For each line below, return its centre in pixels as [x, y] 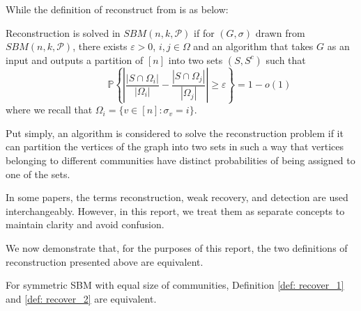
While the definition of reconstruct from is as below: [117, 9]
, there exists [100, 46]
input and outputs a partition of [75, 59]
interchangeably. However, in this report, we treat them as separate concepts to [175, 210]
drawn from [280, 32]
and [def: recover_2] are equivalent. [81, 298]
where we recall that [49, 110]
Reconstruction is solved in [63, 32]
